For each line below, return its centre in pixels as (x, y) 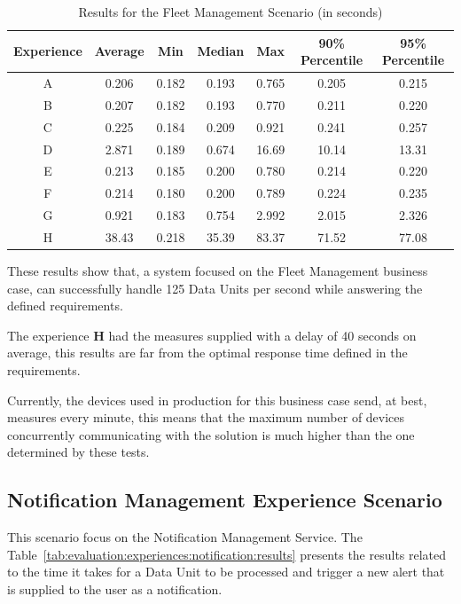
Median (221, 51)
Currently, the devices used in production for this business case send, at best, (217, 400)
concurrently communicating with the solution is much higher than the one (211, 434)
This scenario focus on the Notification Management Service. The (185, 537)
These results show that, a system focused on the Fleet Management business (218, 271)
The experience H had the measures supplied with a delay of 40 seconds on (212, 335)
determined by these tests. (78, 452)
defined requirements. (65, 306)
